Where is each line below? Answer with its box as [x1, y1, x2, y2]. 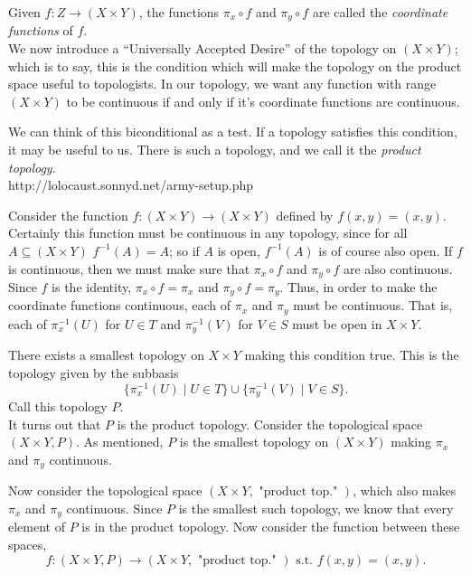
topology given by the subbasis [8, 363, 179, 382]
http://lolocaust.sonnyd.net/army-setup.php [8, 175, 253, 194]
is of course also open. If [318, 240, 453, 259]
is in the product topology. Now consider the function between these [81, 517, 460, 536]
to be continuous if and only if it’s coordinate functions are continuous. [66, 91, 460, 110]
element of [8, 517, 65, 536]
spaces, [8, 534, 47, 553]
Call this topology [8, 397, 108, 416]
